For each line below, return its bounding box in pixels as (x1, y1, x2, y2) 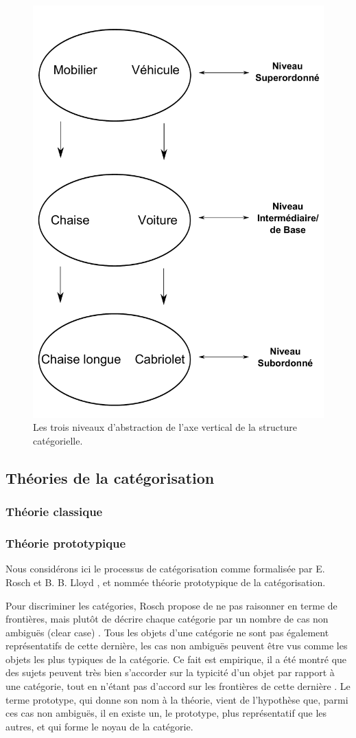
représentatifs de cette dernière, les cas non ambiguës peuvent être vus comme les (5, 638, 348, 653)
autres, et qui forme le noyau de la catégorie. (5, 719, 193, 733)
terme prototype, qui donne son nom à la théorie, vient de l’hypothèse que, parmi (5, 692, 348, 706)
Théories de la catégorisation (5, 467, 215, 488)
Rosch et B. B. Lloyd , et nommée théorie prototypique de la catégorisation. (5, 574, 326, 589)
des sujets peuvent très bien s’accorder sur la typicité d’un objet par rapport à (5, 665, 335, 680)
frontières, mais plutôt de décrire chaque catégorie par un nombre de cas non (5, 612, 329, 626)
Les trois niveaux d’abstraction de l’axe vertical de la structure (33, 420, 297, 434)
